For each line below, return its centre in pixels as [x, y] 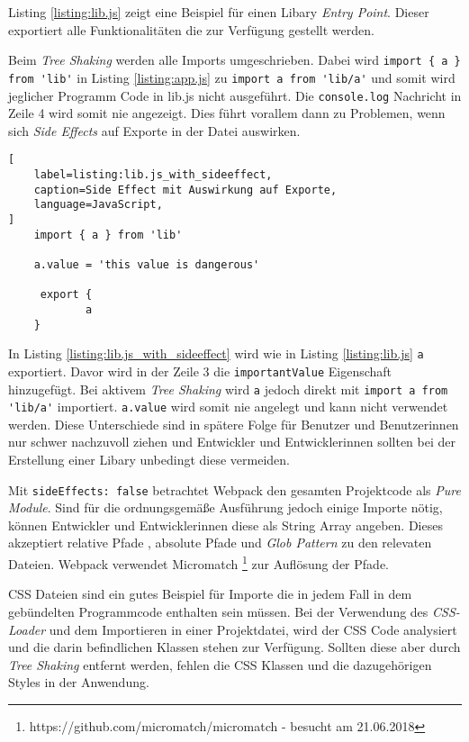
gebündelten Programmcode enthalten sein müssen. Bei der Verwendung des [218, 611]
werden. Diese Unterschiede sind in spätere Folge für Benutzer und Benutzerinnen [234, 424]
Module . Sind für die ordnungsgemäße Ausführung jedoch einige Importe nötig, [225, 507]
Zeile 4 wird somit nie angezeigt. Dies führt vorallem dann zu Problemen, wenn [227, 113]
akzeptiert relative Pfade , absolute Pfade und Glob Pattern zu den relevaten [220, 543]
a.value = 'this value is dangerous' [147, 264]
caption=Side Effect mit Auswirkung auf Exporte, [185, 190]
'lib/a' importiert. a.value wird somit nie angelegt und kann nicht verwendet [228, 407]
